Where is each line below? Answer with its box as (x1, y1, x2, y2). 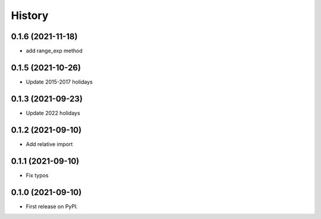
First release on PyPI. (26, 202, 78, 210)
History (11, 9, 49, 22)
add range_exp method (26, 47, 83, 55)
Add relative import (26, 140, 73, 148)
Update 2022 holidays (26, 109, 80, 116)
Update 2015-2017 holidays (26, 78, 93, 85)
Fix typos (26, 172, 49, 179)
